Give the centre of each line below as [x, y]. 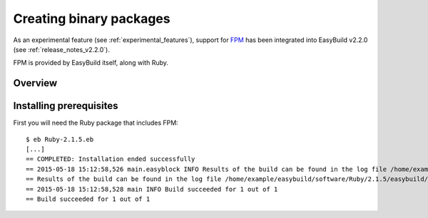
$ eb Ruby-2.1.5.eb [60, 139]
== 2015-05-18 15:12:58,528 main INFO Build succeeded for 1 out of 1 [152, 189]
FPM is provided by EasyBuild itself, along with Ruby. [91, 63]
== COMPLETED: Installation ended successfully [111, 159]
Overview [35, 83]
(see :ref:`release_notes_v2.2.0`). [61, 49]
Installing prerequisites [66, 106]
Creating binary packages [92, 19]
